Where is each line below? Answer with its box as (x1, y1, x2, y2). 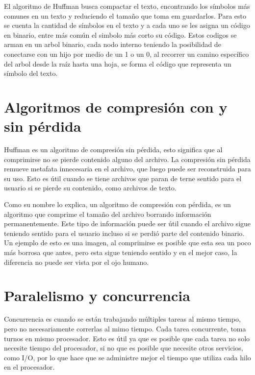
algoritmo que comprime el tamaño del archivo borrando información (4, 209, 211, 219)
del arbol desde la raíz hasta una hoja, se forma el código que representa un (4, 58, 231, 69)
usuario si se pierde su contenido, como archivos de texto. (4, 183, 177, 193)
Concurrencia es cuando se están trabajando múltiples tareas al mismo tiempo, (4, 314, 241, 324)
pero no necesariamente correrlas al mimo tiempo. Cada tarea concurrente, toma (4, 323, 246, 333)
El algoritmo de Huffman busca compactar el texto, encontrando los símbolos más (4, 1, 250, 11)
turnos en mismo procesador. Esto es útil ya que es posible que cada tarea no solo (4, 333, 250, 343)
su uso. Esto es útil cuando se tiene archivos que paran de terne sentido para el (4, 173, 242, 183)
